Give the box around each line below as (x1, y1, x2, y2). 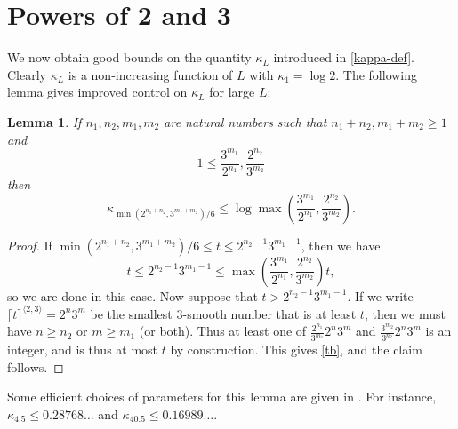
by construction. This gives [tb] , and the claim (170, 340, 422, 359)
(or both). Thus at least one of (139, 322, 307, 340)
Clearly (7, 65, 46, 83)
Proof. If (7, 235, 52, 254)
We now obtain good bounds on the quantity (7, 48, 252, 67)
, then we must (364, 304, 446, 322)
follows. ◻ (7, 357, 64, 376)
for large (209, 83, 255, 101)
